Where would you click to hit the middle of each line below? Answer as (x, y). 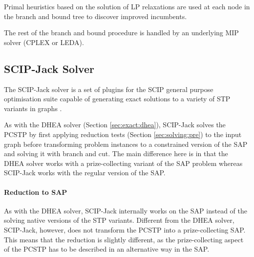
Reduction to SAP (36, 192)
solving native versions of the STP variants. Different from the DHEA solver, (119, 220)
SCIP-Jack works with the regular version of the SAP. (85, 173)
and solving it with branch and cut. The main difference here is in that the (116, 153)
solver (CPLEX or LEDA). (44, 42)
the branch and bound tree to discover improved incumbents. (95, 16)
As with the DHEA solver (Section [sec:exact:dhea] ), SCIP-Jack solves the (115, 125)
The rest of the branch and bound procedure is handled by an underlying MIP (121, 33)
